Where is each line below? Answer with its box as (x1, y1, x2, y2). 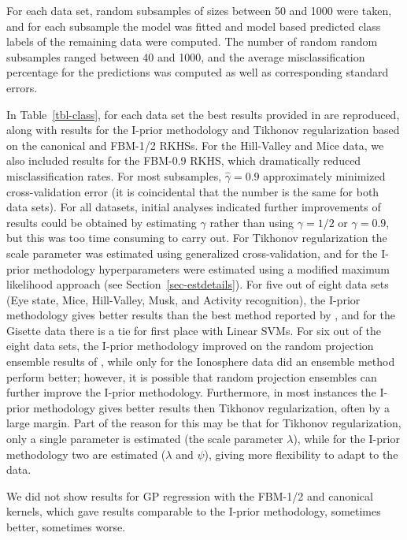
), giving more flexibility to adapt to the (204, 445, 398, 462)
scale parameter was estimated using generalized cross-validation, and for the (6, 244, 378, 261)
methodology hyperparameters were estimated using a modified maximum (33, 260, 390, 277)
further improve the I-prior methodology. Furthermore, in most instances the (6, 384, 376, 400)
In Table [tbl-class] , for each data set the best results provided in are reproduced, (6, 106, 400, 122)
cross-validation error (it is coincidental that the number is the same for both (6, 183, 379, 199)
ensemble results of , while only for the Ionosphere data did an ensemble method (6, 353, 395, 370)
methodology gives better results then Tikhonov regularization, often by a (33, 399, 390, 415)
